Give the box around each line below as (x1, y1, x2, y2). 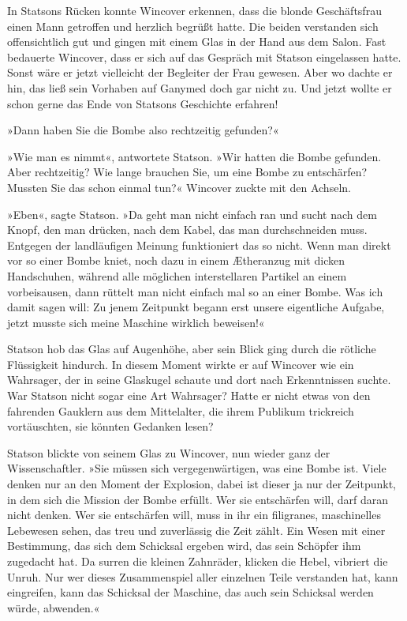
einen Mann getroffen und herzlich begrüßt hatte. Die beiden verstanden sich (7, 17, 379, 34)
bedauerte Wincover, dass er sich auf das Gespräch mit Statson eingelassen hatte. (7, 48, 401, 65)
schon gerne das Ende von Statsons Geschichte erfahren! (7, 95, 278, 111)
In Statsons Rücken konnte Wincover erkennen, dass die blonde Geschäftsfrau (7, 2, 382, 18)
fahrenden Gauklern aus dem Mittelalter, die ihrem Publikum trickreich (7, 402, 354, 419)
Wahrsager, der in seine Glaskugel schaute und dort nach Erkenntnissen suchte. (7, 371, 391, 388)
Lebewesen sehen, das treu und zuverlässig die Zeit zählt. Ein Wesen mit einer (7, 521, 386, 538)
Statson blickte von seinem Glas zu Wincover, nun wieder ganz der (7, 444, 330, 461)
